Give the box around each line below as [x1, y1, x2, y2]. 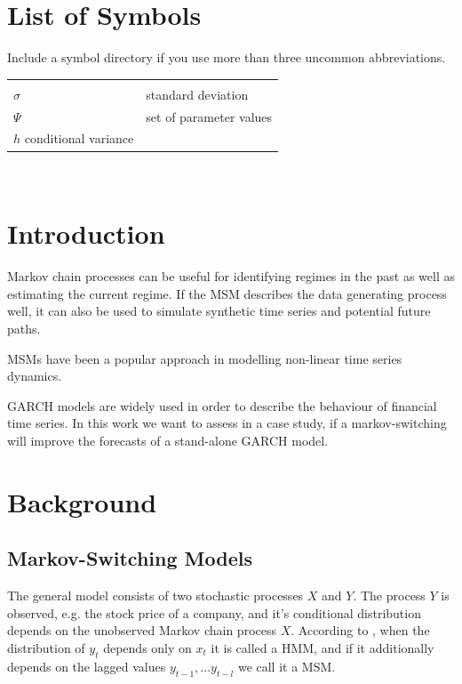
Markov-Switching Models [7, 544, 252, 572]
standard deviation [146, 84, 249, 103]
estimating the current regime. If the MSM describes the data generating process [7, 284, 447, 302]
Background [7, 483, 157, 519]
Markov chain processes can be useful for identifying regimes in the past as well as [7, 267, 455, 286]
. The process [353, 586, 426, 605]
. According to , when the [291, 621, 430, 640]
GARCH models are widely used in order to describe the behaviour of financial [7, 396, 437, 414]
